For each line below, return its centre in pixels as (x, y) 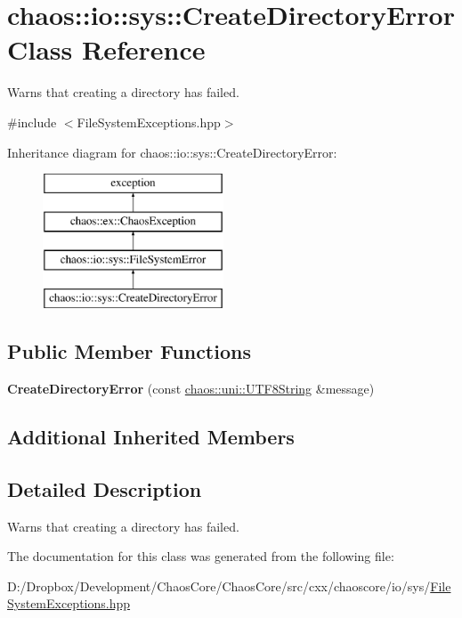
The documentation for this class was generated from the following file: (201, 556)
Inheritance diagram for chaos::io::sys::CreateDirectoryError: (172, 152)
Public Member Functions (129, 351)
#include (32, 122)
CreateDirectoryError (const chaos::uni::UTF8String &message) (191, 389)
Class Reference (106, 49)
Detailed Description (105, 488)
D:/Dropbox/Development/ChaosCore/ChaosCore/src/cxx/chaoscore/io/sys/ (219, 585)
